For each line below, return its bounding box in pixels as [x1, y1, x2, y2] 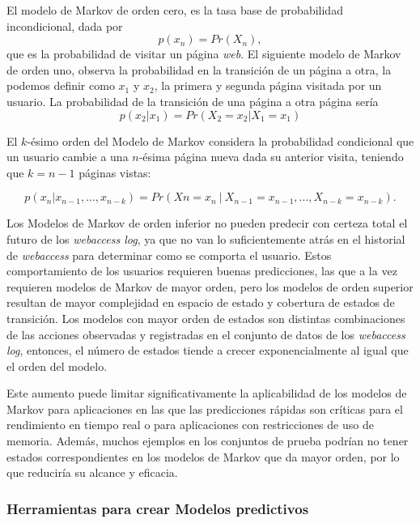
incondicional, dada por [6, 17, 123, 34]
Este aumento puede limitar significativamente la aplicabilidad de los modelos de [6, 385, 407, 402]
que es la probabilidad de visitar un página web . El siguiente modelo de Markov [6, 45, 401, 62]
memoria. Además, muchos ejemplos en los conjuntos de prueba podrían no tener [6, 432, 409, 449]
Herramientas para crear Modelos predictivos [6, 498, 309, 518]
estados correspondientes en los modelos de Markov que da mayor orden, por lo [6, 448, 400, 465]
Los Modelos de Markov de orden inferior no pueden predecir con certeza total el [6, 215, 408, 232]
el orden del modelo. [6, 357, 108, 374]
